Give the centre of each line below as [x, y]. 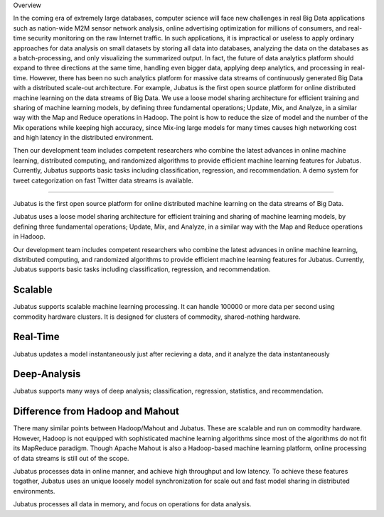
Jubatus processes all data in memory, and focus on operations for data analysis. [132, 504]
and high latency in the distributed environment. [83, 138]
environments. [34, 491]
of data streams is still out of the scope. [71, 458]
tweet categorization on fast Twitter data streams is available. [103, 180]
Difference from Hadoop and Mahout [96, 412]
